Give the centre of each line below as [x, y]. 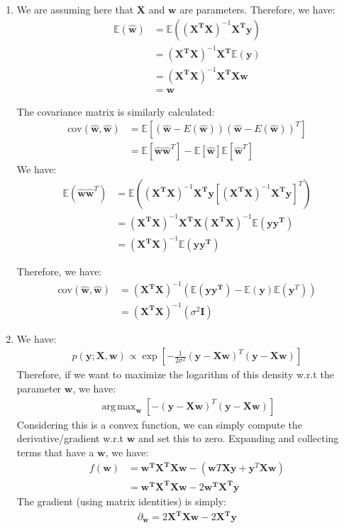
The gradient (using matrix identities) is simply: [121, 501]
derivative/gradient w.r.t [70, 438]
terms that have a [55, 452]
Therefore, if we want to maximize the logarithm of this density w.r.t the [175, 374]
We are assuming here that [75, 9]
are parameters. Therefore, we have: [257, 9]
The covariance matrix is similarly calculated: [116, 111]
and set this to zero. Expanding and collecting [239, 438]
